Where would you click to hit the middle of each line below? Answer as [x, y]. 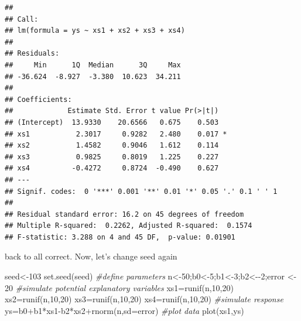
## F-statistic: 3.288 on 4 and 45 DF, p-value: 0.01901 [120, 237]
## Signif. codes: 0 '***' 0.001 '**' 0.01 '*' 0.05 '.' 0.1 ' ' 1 [141, 191]
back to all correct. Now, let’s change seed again [91, 256]
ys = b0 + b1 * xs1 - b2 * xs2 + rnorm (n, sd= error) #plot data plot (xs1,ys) [124, 310]
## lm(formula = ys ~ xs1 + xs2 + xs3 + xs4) [95, 31]
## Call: [22, 19]
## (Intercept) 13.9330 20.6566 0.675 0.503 [112, 122]
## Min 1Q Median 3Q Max [93, 65]
